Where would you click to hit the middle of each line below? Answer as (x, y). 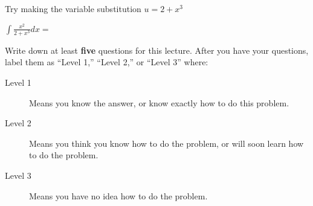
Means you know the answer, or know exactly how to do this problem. (159, 102)
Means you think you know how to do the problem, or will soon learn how (166, 143)
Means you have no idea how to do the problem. (118, 195)
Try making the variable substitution (73, 8)
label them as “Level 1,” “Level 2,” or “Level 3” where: (107, 62)
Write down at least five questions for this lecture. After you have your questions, (157, 50)
